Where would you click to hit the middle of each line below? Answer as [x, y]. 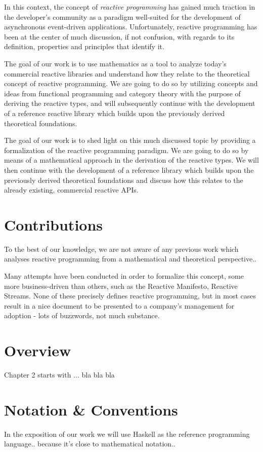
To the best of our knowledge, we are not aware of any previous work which [121, 249]
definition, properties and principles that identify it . [84, 46]
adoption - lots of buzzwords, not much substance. [82, 315]
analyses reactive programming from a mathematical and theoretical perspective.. [130, 259]
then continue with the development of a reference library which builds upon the [129, 169]
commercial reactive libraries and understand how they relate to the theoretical [127, 73]
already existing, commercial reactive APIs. [71, 190]
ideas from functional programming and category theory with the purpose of [122, 93]
